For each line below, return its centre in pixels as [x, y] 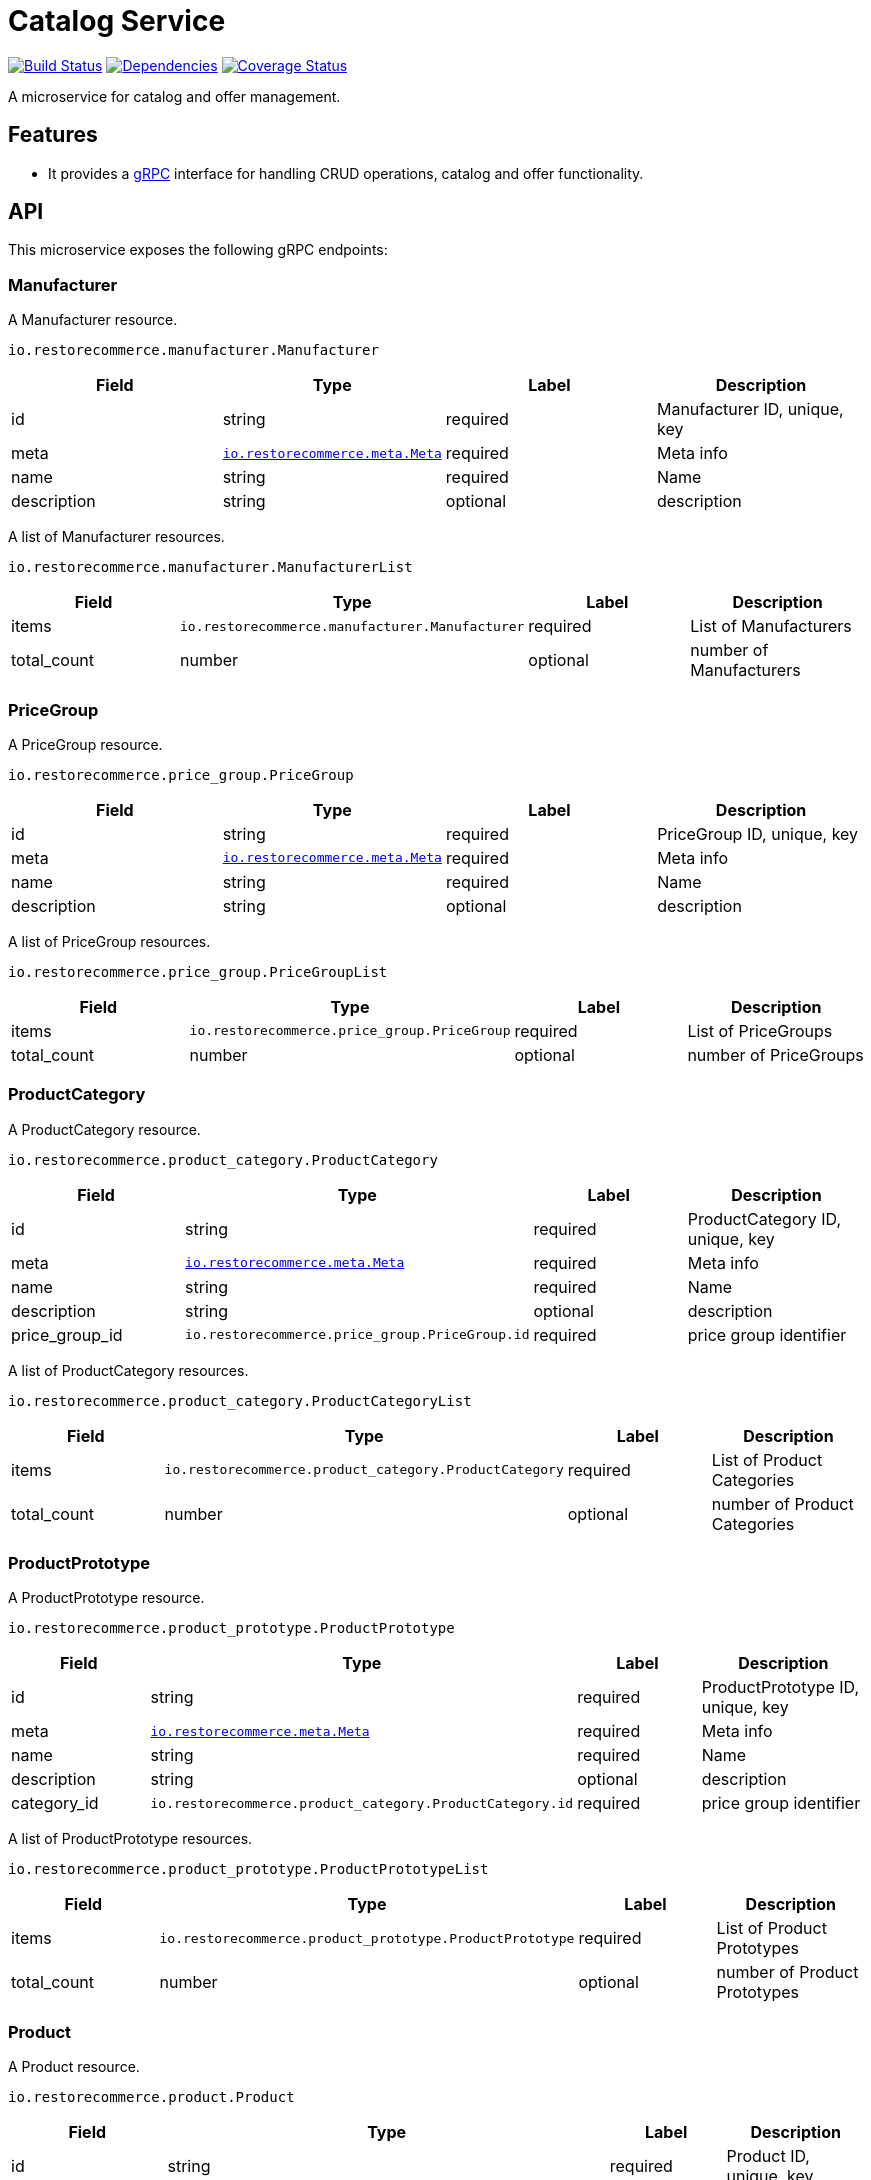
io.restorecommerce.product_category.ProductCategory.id [362, 1803]
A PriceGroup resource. [85, 744]
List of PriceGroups [760, 1030]
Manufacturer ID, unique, [750, 409]
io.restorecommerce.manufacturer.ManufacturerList [210, 567]
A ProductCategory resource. [104, 1129]
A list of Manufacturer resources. [116, 537]
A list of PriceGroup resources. [109, 941]
